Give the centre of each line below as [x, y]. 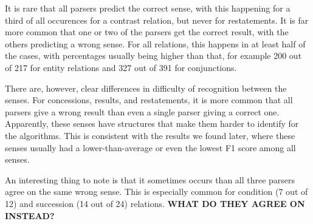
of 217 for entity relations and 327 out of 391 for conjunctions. [121, 67]
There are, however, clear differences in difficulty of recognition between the [146, 88]
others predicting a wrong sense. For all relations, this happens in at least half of [155, 43]
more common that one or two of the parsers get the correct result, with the [147, 32]
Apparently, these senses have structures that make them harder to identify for [152, 124]
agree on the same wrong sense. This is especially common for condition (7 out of [156, 192]
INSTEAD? [30, 215]
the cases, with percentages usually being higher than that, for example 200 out [153, 56]
